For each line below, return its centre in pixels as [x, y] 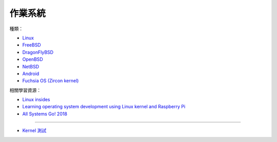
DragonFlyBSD [38, 52]
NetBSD [31, 66]
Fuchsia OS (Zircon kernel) [51, 81]
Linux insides [36, 100]
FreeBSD [32, 45]
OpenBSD [33, 59]
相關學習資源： [25, 90]
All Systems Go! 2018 [45, 114]
